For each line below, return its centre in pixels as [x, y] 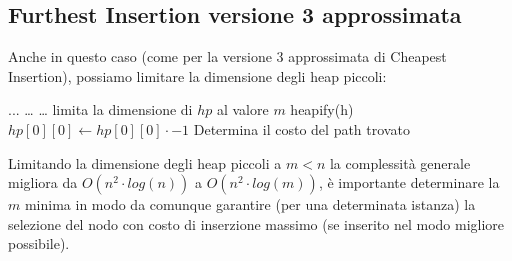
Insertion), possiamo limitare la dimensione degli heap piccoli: [197, 75]
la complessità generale [400, 162]
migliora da [43, 182]
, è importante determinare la [409, 182]
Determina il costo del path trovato [301, 128]
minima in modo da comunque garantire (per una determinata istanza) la [250, 204]
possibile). [39, 243]
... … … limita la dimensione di [100, 109]
